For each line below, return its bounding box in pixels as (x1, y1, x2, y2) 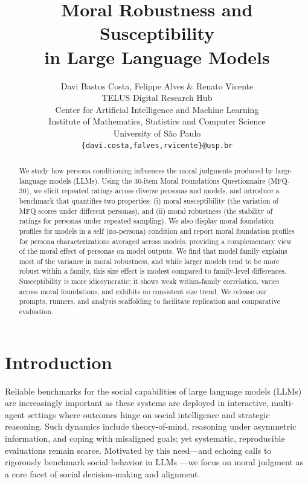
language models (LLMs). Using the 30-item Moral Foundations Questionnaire (19, 175, 266, 186)
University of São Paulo (113, 126, 201, 139)
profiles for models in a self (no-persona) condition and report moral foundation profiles (19, 225, 295, 236)
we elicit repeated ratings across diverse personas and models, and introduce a (33, 186, 280, 196)
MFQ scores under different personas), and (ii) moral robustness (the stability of (19, 205, 273, 216)
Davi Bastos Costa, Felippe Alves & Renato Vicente (60, 79, 254, 92)
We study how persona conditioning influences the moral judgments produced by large (19, 165, 291, 175)
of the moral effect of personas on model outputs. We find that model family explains (19, 246, 287, 256)
